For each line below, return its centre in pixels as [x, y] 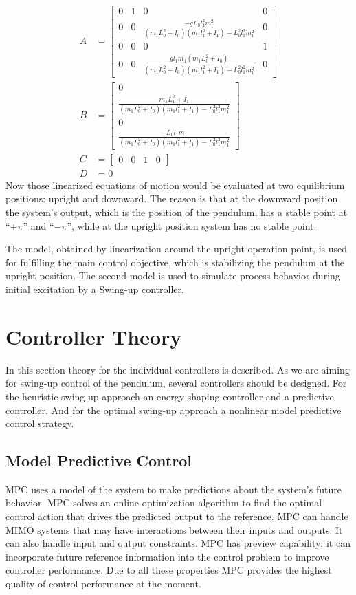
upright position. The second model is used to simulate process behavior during [173, 275]
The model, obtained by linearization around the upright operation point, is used [176, 249]
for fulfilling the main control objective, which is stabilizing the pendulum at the [175, 262]
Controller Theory [94, 336]
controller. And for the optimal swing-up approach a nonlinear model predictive [174, 410]
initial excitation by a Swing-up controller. [95, 289]
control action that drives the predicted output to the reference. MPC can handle [177, 516]
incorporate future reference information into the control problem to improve [167, 556]
